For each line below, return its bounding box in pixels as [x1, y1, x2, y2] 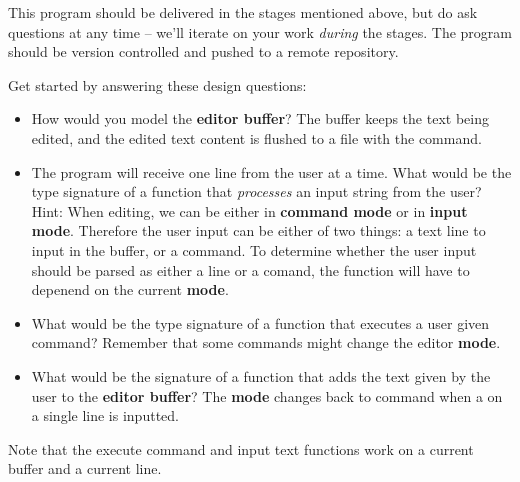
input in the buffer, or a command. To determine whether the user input [31, 239, 477, 260]
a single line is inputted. [31, 405, 179, 426]
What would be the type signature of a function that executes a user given [31, 312, 490, 333]
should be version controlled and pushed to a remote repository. [8, 41, 399, 62]
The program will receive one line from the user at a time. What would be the [31, 161, 512, 182]
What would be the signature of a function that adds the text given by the [31, 365, 491, 386]
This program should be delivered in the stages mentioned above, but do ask [8, 2, 478, 22]
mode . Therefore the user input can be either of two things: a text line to [31, 220, 486, 241]
